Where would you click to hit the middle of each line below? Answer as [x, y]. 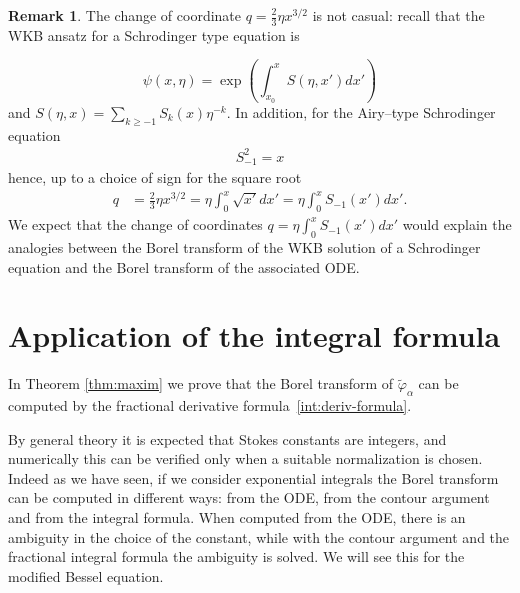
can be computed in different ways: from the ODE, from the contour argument [249, 497]
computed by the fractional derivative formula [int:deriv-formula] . [210, 405]
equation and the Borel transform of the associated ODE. [184, 266]
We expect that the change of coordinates [135, 224]
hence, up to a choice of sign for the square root [155, 177]
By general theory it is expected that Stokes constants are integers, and [227, 438]
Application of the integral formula [254, 335]
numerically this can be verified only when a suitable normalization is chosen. [245, 458]
